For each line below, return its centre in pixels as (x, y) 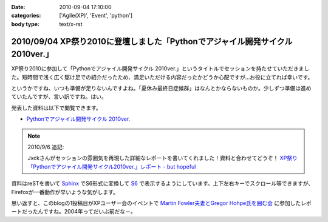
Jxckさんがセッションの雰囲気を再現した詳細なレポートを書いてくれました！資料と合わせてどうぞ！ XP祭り (162, 158)
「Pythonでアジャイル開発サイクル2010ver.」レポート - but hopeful (112, 166)
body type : (25, 24)
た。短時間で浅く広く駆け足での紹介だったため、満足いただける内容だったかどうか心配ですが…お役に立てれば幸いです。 (162, 77)
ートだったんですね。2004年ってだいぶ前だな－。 (73, 212)
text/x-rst (71, 24)
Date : (18, 7)
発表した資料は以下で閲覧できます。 (56, 108)
